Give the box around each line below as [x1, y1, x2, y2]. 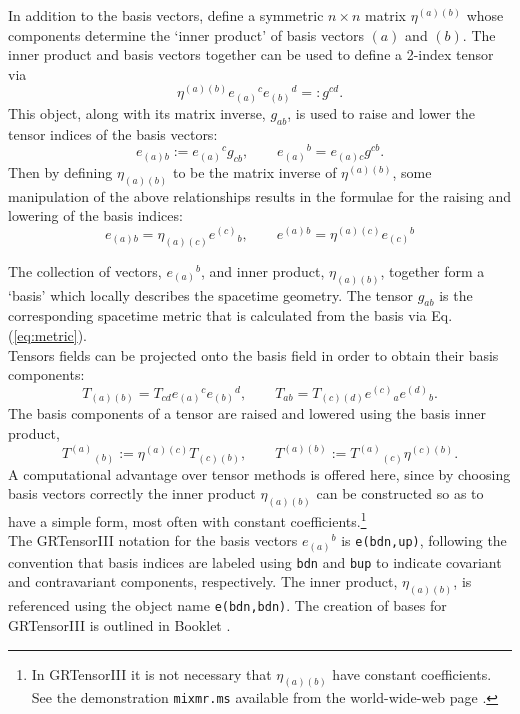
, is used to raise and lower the [287, 102, 476, 123]
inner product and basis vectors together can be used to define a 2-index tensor [8, 44, 494, 65]
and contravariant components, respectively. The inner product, [8, 571, 398, 592]
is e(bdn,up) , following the [341, 530, 507, 551]
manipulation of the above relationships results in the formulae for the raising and [8, 185, 512, 206]
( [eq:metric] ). [8, 325, 88, 346]
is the [439, 284, 473, 305]
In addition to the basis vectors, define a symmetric [8, 5, 324, 25]
